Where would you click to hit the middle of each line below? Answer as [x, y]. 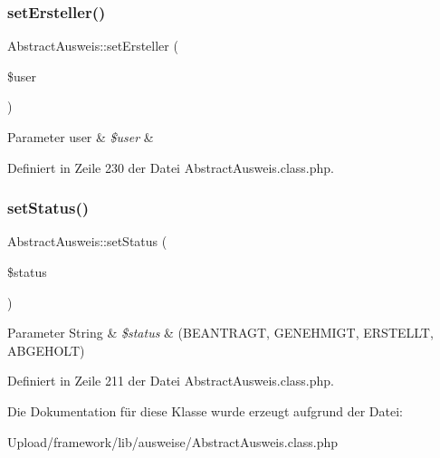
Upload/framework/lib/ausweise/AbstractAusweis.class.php [173, 441]
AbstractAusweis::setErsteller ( [93, 46]
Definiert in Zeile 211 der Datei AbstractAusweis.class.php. [171, 381]
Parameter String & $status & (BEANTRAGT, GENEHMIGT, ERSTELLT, [220, 333]
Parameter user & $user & [81, 137]
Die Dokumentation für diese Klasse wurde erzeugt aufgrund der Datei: [205, 410]
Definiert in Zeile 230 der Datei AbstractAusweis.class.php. [171, 167]
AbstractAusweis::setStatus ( [87, 241]
